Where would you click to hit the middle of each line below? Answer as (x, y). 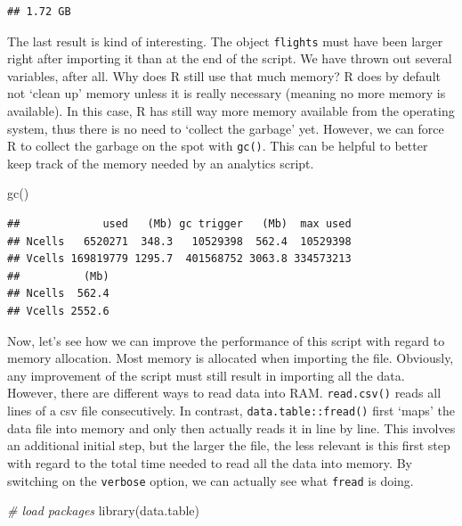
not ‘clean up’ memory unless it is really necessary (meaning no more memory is (227, 93)
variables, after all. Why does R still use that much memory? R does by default (224, 75)
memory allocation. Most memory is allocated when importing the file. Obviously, (231, 358)
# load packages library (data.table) (104, 510)
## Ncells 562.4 (58, 294)
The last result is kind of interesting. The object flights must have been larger (225, 41)
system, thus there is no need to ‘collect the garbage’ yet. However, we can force (226, 128)
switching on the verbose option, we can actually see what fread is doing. (211, 480)
